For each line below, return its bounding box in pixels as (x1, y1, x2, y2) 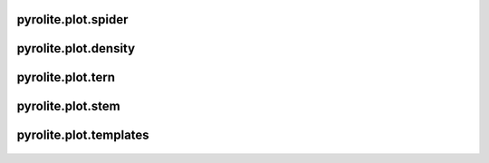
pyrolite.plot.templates (16, 128, 149, 143)
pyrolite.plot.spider (16, 12, 129, 27)
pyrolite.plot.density (16, 41, 136, 56)
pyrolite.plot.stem (16, 99, 121, 114)
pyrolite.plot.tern (16, 70, 116, 85)
